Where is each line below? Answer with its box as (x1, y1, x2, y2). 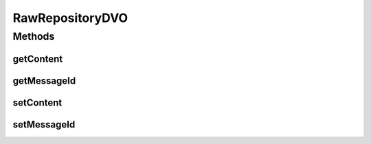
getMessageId (12, 75, 76, 86)
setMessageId (12, 119, 76, 130)
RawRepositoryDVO (12, 10, 128, 25)
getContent (12, 53, 63, 64)
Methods (12, 30, 55, 43)
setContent (12, 97, 63, 108)
